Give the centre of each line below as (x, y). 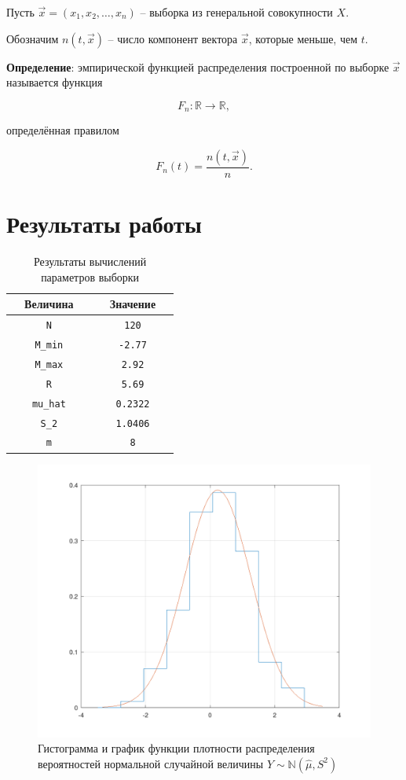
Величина (49, 304)
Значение (133, 304)
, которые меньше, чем (303, 38)
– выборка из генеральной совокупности (236, 12)
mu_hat (49, 404)
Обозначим (33, 38)
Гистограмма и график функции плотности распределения (176, 748)
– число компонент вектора (173, 38)
